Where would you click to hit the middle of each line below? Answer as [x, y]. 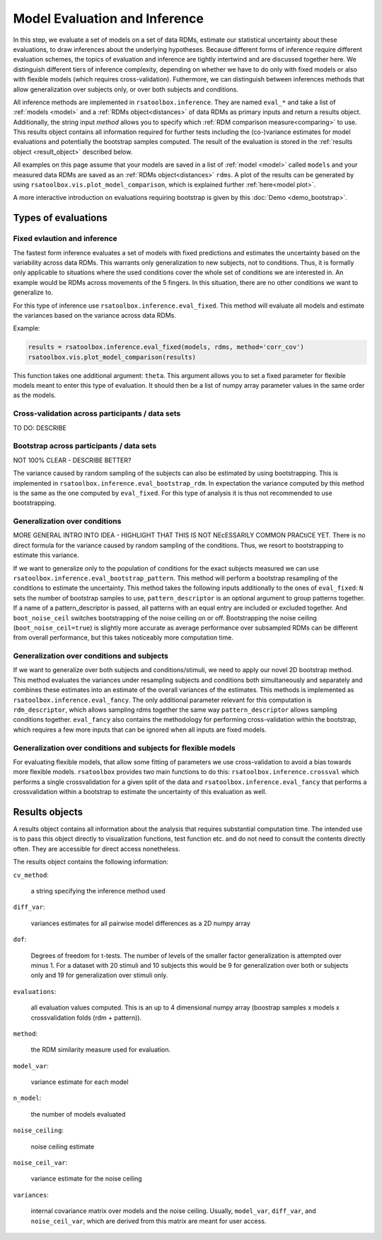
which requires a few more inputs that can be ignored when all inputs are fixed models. [140, 730]
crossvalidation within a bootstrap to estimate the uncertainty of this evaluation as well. [140, 792]
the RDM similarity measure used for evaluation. [101, 1050]
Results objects [48, 812]
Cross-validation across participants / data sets [97, 413]
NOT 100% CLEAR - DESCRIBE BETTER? [72, 460]
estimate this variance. [46, 555]
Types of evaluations [60, 218]
